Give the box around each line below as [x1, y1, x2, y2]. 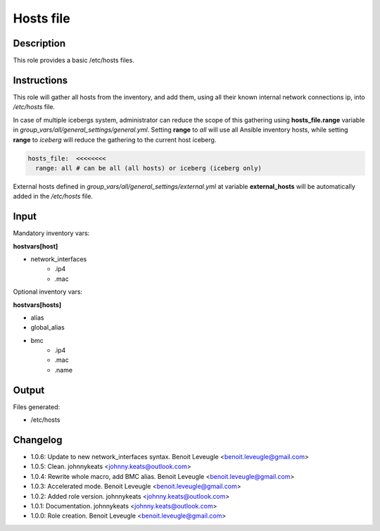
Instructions [13, 74, 68, 86]
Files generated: [13, 402, 61, 411]
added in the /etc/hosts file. [13, 192, 93, 201]
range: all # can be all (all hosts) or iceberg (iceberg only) [35, 164, 262, 172]
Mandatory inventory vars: [13, 229, 90, 237]
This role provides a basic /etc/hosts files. [13, 56, 135, 65]
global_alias [30, 323, 65, 332]
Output [13, 384, 45, 396]
